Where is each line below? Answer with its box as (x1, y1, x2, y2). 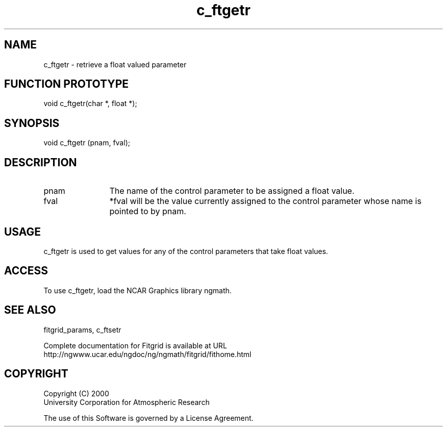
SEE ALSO (4, 303, 56, 317)
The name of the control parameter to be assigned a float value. (109, 186, 355, 196)
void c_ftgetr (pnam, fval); (43, 138, 130, 147)
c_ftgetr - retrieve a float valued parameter (43, 60, 187, 69)
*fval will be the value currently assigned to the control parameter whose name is (109, 196, 421, 207)
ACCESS (4, 264, 48, 277)
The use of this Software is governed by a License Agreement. (43, 413, 254, 422)
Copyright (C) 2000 (43, 389, 109, 398)
